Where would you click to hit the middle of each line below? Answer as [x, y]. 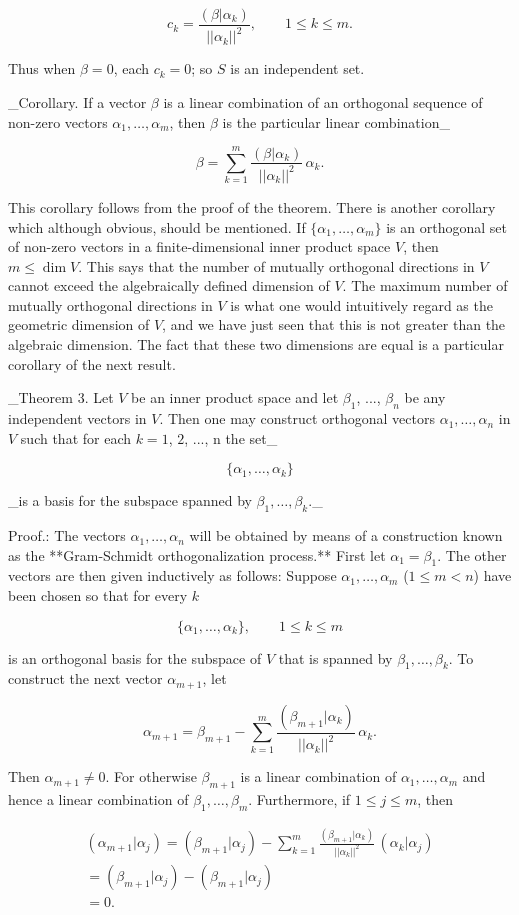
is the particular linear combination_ [336, 121]
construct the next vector [85, 678]
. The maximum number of [425, 285]
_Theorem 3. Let [61, 397]
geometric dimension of [79, 324]
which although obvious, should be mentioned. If [157, 226]
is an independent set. [297, 68]
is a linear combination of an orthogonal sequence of [323, 102]
